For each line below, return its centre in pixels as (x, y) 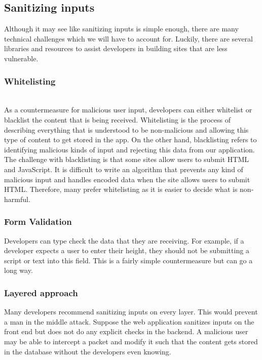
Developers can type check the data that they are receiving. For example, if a (124, 240)
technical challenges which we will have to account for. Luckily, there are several (128, 38)
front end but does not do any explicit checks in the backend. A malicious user (126, 331)
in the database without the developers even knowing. (88, 351)
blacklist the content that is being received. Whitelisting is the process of (117, 119)
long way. (18, 270)
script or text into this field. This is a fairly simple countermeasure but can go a (128, 260)
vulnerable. (21, 58)
